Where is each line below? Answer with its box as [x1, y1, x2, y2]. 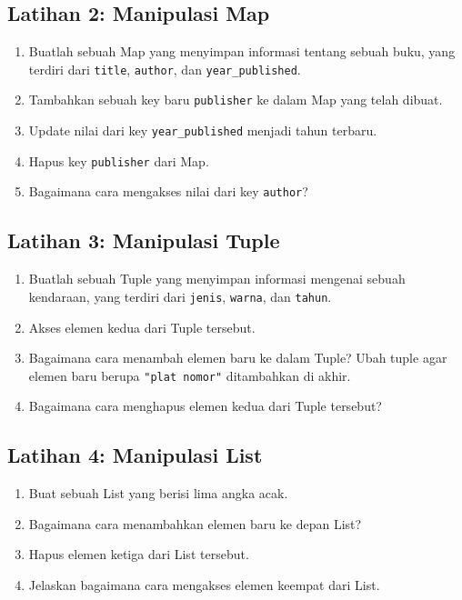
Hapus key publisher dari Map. [28, 151, 209, 170]
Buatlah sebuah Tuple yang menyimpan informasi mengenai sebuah [28, 269, 406, 288]
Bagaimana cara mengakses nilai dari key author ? [28, 182, 308, 201]
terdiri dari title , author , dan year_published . [28, 59, 301, 78]
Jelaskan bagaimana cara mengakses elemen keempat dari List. [28, 575, 380, 594]
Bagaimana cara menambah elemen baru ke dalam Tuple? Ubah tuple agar [28, 348, 447, 367]
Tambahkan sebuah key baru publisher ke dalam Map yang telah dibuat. [28, 90, 443, 109]
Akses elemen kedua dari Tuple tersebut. [28, 317, 256, 336]
